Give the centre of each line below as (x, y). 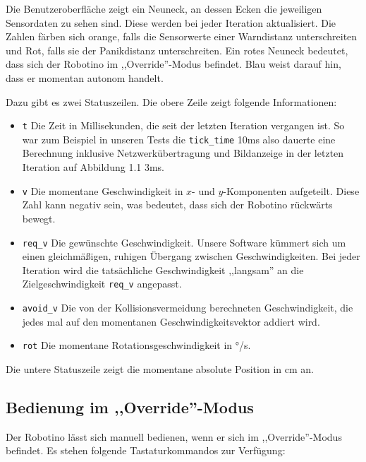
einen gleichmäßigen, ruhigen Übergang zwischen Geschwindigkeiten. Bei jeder (191, 256)
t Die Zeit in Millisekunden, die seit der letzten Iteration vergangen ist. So (183, 125)
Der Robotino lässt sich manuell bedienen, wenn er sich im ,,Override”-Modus (174, 436)
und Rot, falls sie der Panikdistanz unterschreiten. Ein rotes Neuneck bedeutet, (177, 50)
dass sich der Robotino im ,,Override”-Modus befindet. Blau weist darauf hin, (173, 64)
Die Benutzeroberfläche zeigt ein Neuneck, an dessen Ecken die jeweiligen (164, 8)
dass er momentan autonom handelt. (85, 77)
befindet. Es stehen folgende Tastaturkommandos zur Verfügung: (146, 450)
